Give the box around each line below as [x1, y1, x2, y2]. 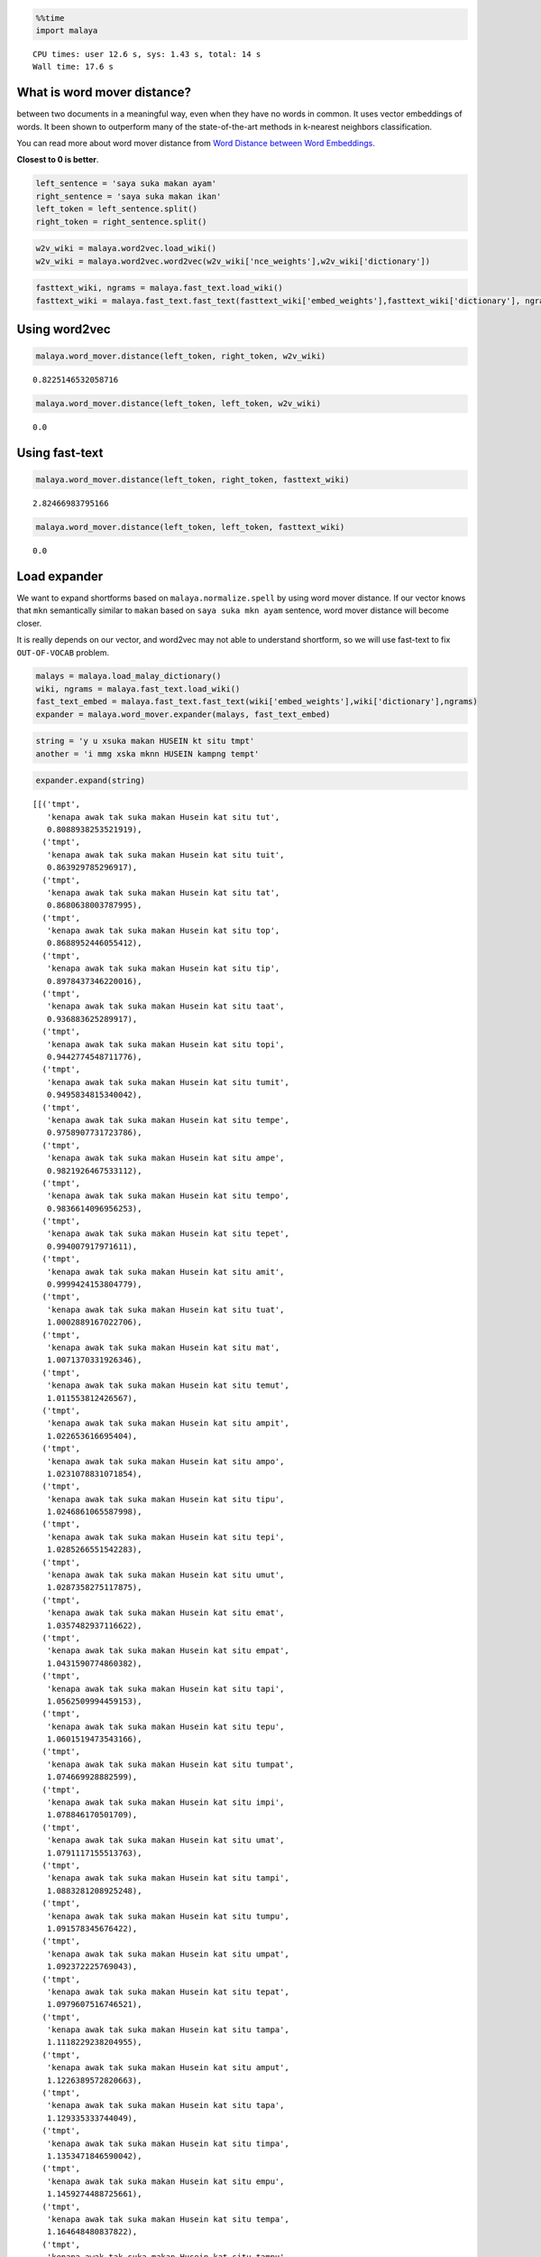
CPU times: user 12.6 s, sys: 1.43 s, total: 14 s [32, 49, 261, 59]
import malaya [35, 25, 98, 35]
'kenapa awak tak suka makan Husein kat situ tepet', [46, 1229, 290, 1239]
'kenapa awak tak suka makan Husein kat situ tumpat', [46, 1759, 295, 1769]
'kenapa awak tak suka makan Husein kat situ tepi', [46, 1531, 285, 1542]
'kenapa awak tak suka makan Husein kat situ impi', [46, 1797, 285, 1807]
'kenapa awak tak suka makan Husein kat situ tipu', [46, 1494, 285, 1504]
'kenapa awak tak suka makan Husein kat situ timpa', [46, 2138, 290, 2149]
